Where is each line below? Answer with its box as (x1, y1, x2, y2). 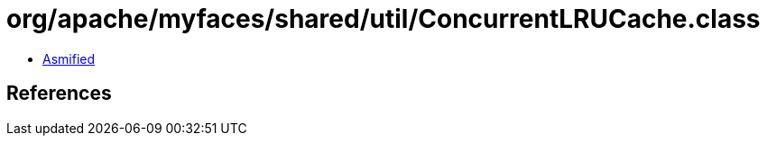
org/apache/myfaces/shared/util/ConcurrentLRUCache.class (6, 4, 761, 34)
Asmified (42, 50, 96, 67)
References (6, 82, 112, 105)
